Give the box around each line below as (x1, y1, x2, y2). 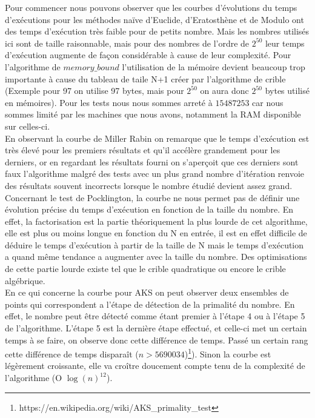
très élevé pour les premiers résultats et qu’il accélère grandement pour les (5, 144, 280, 156)
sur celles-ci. (5, 119, 50, 132)
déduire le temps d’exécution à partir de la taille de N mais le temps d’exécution (5, 238, 304, 251)
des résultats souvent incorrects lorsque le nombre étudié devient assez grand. (5, 179, 293, 191)
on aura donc (200, 84, 249, 97)
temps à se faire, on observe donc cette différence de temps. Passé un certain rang (5, 333, 308, 346)
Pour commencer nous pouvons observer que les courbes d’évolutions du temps (5, 1, 297, 13)
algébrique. (5, 274, 45, 287)
